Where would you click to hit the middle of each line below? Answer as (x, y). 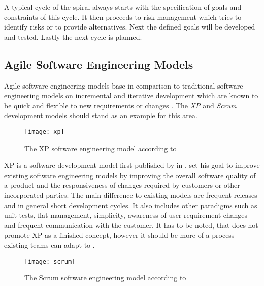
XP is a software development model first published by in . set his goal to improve (132, 165)
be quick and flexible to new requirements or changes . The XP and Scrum (120, 105)
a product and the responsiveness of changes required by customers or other (122, 185)
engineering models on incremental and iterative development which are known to (131, 95)
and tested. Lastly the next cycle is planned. (73, 36)
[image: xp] (44, 132)
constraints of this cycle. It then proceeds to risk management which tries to (123, 17)
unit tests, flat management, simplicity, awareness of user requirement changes (126, 215)
